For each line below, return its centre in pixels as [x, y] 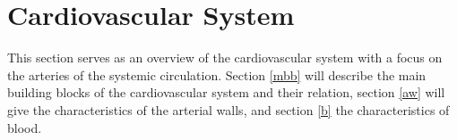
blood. [25, 127]
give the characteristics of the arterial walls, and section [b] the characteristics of [228, 109]
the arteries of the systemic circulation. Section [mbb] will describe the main [217, 74]
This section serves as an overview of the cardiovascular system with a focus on [225, 58]
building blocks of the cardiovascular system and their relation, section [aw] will [226, 92]
